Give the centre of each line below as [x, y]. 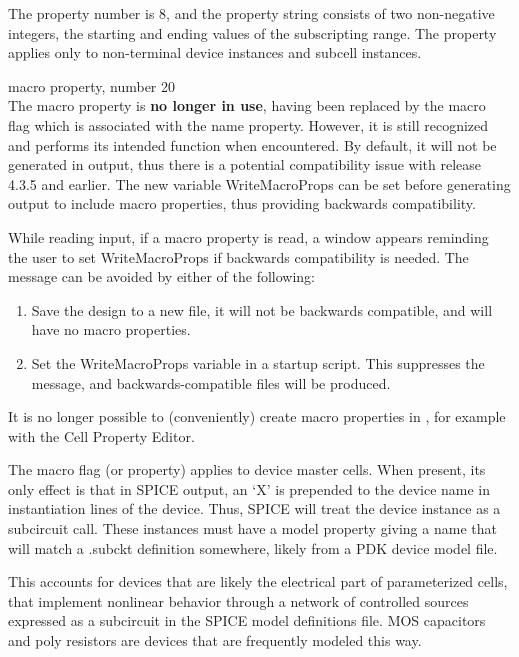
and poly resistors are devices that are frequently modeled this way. [215, 640]
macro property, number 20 [92, 85]
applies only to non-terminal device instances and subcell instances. [215, 52]
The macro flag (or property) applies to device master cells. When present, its [247, 469]
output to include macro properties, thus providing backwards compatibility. [242, 203]
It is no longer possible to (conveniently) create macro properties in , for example [257, 416]
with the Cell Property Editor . [101, 435]
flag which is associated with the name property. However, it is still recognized [248, 124]
